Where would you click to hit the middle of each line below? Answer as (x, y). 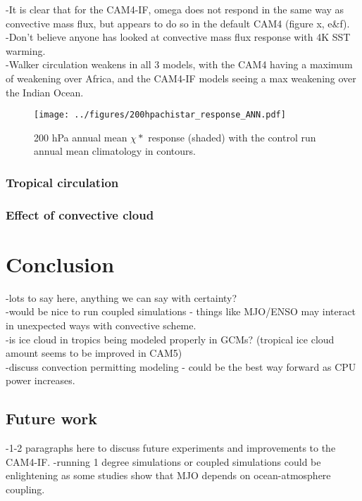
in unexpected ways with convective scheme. (101, 325)
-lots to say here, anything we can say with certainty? (121, 297)
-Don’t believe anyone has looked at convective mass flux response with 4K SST (178, 37)
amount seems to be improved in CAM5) (94, 353)
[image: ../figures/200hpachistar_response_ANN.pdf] (160, 115)
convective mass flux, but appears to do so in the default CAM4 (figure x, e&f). (178, 23)
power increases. (40, 380)
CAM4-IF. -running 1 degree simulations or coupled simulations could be (163, 461)
